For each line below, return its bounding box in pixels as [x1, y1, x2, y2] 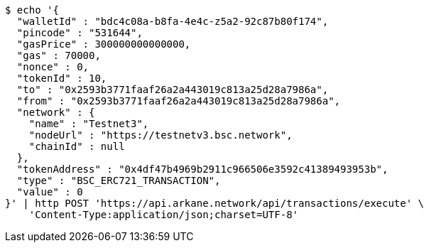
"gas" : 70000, [16, 50, 101, 61]
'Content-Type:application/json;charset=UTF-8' [28, 209, 299, 220]
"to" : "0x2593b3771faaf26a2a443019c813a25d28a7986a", [16, 84, 329, 95]
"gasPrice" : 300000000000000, [16, 38, 191, 50]
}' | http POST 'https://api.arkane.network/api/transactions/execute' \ [5, 198, 425, 209]
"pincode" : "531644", [16, 27, 143, 38]
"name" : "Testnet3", [28, 118, 149, 129]
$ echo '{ [5, 4, 59, 16]
